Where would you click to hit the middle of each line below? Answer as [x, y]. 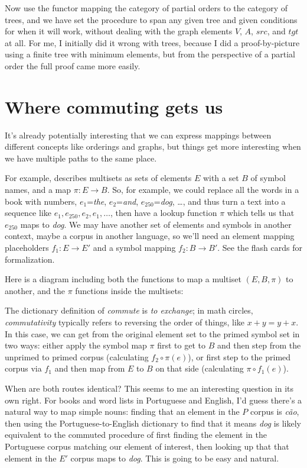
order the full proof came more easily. [73, 65]
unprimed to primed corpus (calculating [77, 356]
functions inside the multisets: [129, 290]
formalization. [30, 259]
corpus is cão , [275, 411]
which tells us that [261, 213]
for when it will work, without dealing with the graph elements [119, 31]
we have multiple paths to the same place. [81, 158]
